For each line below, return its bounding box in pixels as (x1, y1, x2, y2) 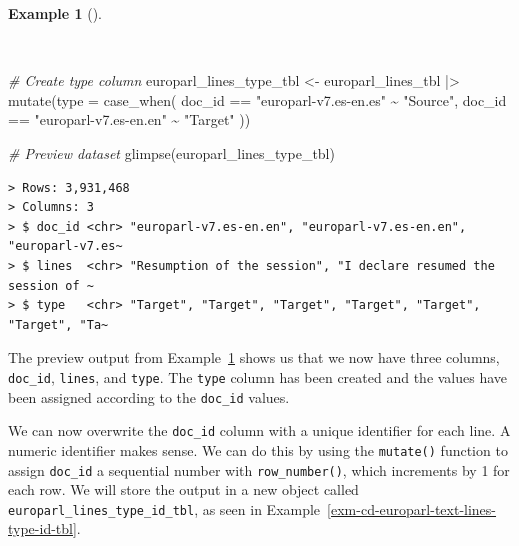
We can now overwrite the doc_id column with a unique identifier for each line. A (8, 420, 511, 441)
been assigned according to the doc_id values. (8, 386, 290, 407)
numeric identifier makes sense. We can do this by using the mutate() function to (8, 439, 508, 460)
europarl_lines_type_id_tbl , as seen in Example (8, 498, 321, 519)
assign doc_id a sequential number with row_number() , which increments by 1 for (8, 459, 510, 480)
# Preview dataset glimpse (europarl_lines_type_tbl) (8, 142, 335, 163)
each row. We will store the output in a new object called (8, 479, 359, 500)
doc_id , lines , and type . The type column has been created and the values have (8, 366, 508, 387)
